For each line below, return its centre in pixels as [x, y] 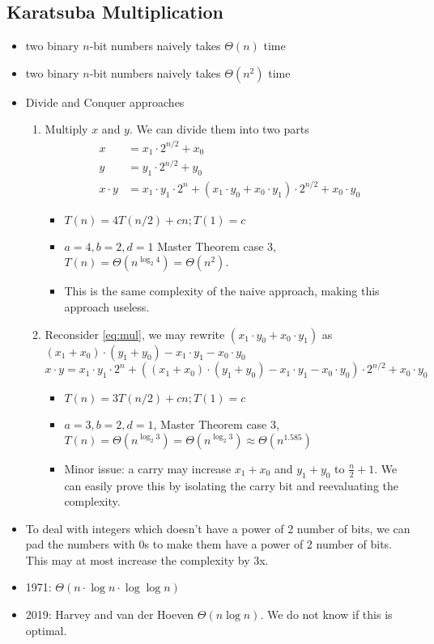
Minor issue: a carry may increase [148, 468]
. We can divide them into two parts [219, 129]
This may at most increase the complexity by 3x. [147, 559]
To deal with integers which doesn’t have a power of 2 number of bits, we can [218, 528]
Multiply [66, 129]
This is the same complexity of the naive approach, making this [222, 291]
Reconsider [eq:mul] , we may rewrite [135, 334]
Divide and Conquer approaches [105, 102]
